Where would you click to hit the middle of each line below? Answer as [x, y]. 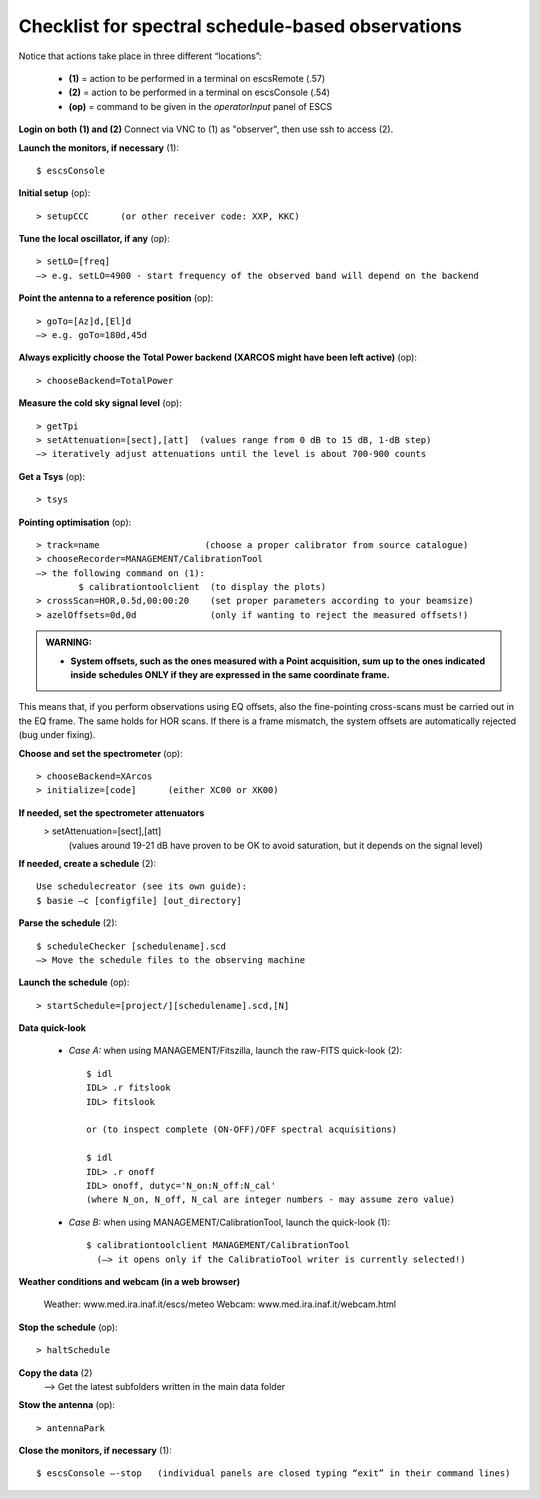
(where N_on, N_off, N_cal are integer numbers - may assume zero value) [271, 1199]
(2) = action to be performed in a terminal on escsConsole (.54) [199, 92]
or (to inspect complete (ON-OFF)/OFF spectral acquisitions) [242, 1129]
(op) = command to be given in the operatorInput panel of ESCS [200, 106]
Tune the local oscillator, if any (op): [94, 239]
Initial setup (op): [54, 193]
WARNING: [68, 642]
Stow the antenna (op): [66, 1405]
